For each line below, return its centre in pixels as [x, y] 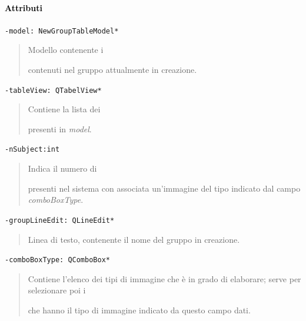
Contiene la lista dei [64, 109]
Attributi [24, 7]
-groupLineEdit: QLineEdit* [60, 220]
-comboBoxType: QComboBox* [57, 260]
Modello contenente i [66, 50]
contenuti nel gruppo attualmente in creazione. [112, 70]
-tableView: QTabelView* [53, 90]
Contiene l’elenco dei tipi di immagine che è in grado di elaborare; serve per [164, 278]
